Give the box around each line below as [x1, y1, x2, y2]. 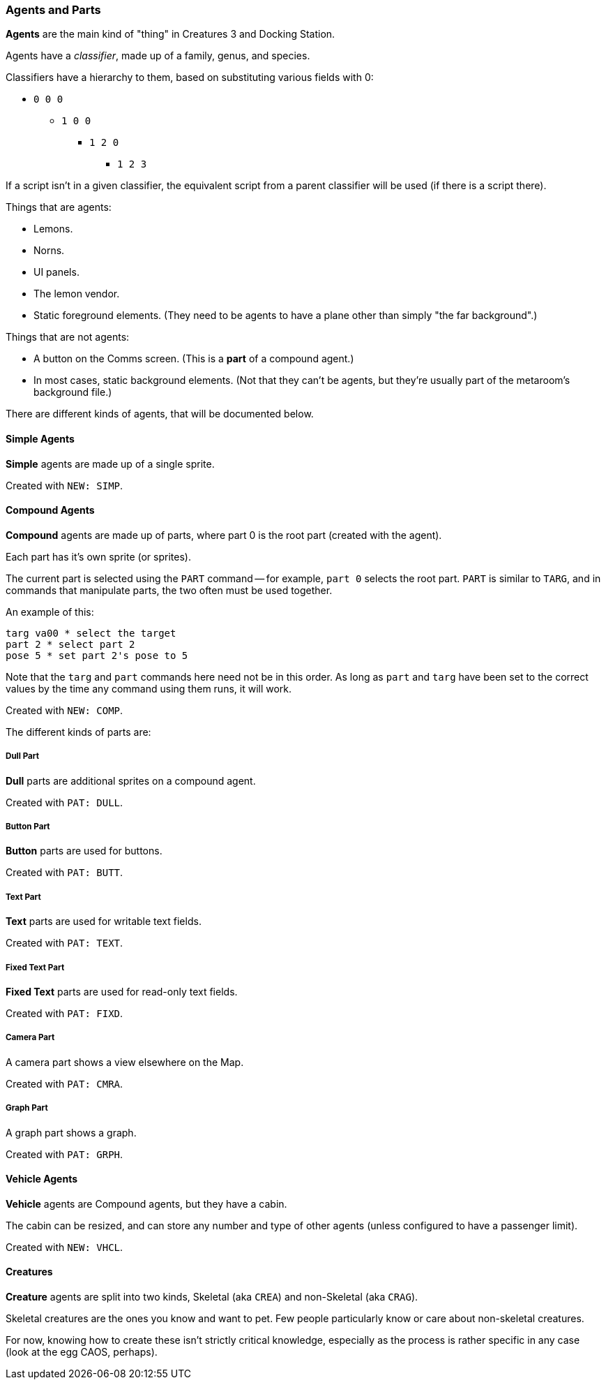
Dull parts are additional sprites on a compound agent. [6, 774, 256, 787]
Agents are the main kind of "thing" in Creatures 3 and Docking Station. [6, 28, 335, 40]
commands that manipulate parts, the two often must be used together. [6, 584, 333, 596]
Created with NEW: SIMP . [6, 479, 123, 491]
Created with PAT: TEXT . [6, 937, 123, 949]
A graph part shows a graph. [6, 1126, 137, 1139]
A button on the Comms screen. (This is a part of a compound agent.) [33, 353, 354, 365]
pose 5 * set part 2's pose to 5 [6, 649, 188, 661]
